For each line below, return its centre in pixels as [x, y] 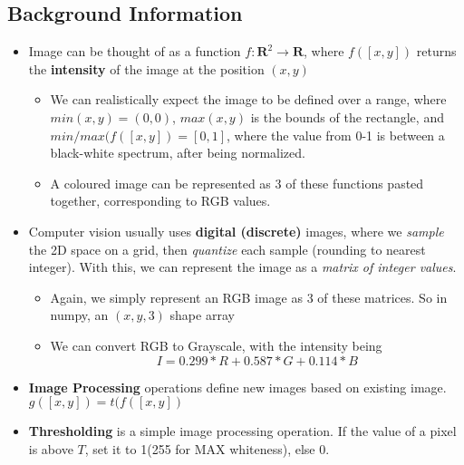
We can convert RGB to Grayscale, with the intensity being [216, 345]
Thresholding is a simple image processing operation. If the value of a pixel [242, 431]
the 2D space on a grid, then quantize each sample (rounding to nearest [227, 249]
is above [51, 448]
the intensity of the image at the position [146, 68]
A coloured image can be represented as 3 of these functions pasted [237, 183]
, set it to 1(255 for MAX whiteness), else [200, 448]
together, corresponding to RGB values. [160, 201]
